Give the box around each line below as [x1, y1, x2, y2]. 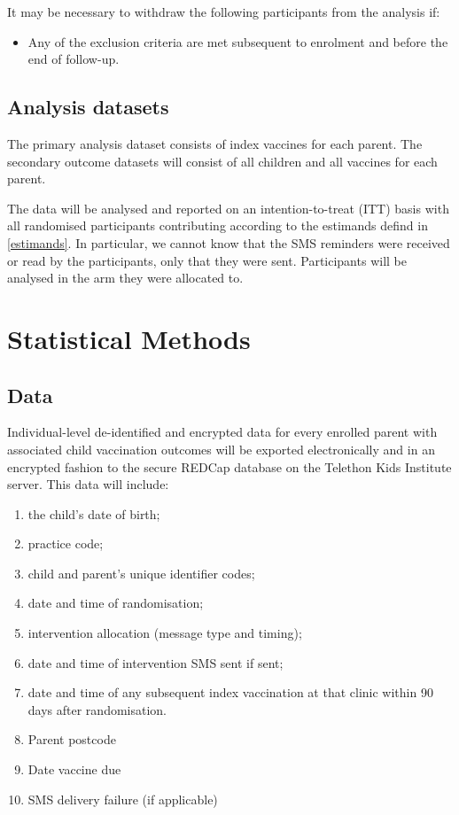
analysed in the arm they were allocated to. [7, 268, 244, 287]
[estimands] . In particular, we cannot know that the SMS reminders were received [7, 233, 450, 252]
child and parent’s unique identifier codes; [27, 563, 255, 582]
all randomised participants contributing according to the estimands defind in [7, 216, 428, 235]
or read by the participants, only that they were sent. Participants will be [7, 251, 407, 269]
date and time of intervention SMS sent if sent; [27, 653, 284, 671]
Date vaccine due [27, 760, 121, 779]
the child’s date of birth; [27, 504, 160, 523]
